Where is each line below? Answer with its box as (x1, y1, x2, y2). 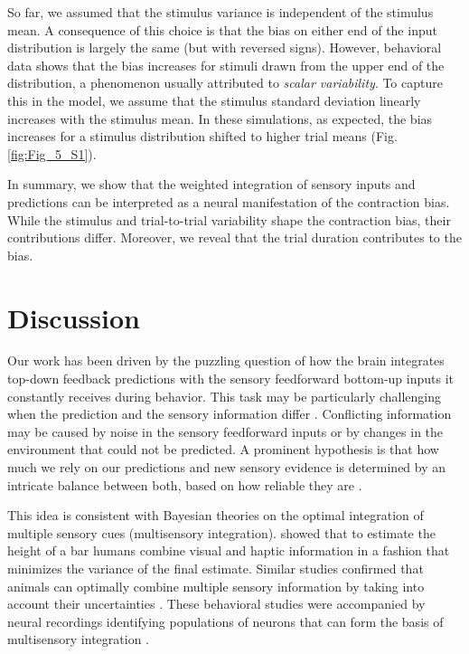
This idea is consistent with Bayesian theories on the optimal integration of (7, 506, 424, 525)
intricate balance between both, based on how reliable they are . (7, 475, 362, 494)
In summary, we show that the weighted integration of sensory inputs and (7, 175, 416, 194)
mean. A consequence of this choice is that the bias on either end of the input (7, 20, 437, 39)
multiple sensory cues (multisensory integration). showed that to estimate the (7, 523, 436, 542)
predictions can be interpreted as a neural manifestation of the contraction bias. (7, 192, 450, 211)
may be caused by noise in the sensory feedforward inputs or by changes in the (7, 422, 444, 441)
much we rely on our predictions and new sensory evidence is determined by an (7, 458, 446, 476)
